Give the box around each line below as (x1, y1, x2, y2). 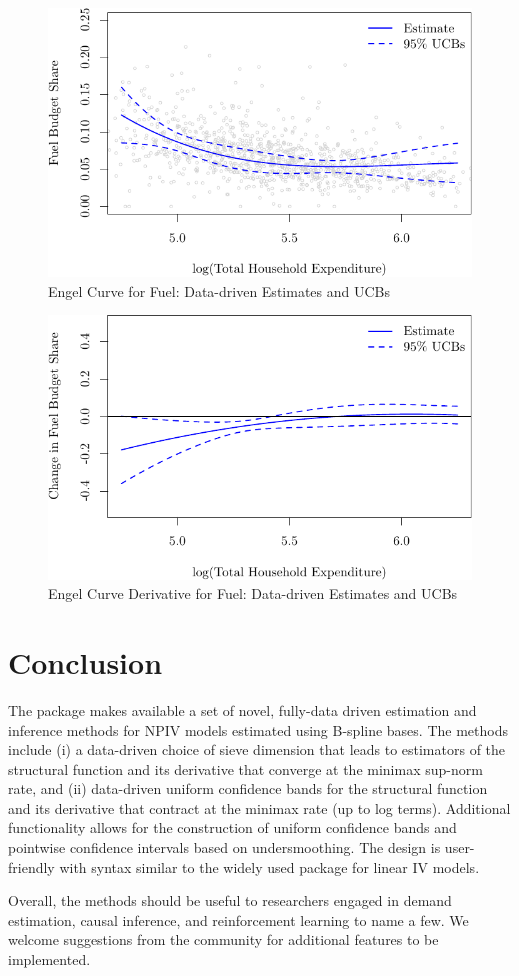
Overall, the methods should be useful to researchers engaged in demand (8, 890, 452, 911)
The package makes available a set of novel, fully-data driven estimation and (8, 699, 477, 720)
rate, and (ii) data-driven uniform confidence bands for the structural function (8, 778, 488, 799)
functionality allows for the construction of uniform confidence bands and (8, 817, 457, 838)
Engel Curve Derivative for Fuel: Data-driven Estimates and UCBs (48, 583, 458, 604)
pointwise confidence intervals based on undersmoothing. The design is (8, 837, 441, 858)
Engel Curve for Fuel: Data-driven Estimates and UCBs (48, 280, 390, 301)
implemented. (8, 949, 91, 970)
